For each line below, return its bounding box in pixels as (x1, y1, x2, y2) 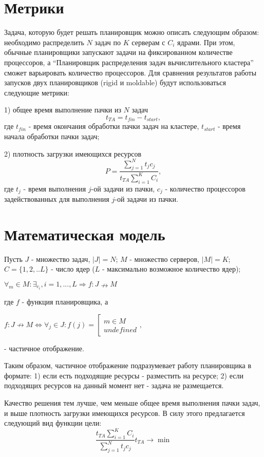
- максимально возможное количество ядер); (102, 263, 241, 274)
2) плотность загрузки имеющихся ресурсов (4, 148, 142, 159)
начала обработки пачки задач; (4, 130, 100, 141)
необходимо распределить (4, 36, 84, 47)
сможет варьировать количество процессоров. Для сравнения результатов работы (4, 67, 257, 78)
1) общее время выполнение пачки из (4, 104, 121, 115)
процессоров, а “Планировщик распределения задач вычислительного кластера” (4, 56, 254, 67)
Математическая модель (4, 223, 165, 244)
